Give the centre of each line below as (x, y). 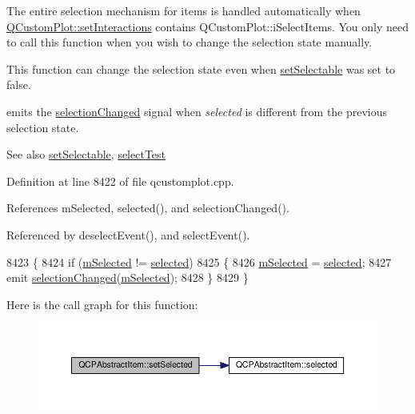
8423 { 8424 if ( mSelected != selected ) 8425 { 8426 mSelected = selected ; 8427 (199, 261)
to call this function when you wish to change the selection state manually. (190, 42)
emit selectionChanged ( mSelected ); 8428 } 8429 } (128, 277)
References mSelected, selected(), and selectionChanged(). (148, 208)
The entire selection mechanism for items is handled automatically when (184, 10)
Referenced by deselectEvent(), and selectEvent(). (128, 234)
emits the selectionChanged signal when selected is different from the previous (197, 111)
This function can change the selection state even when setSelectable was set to (201, 68)
